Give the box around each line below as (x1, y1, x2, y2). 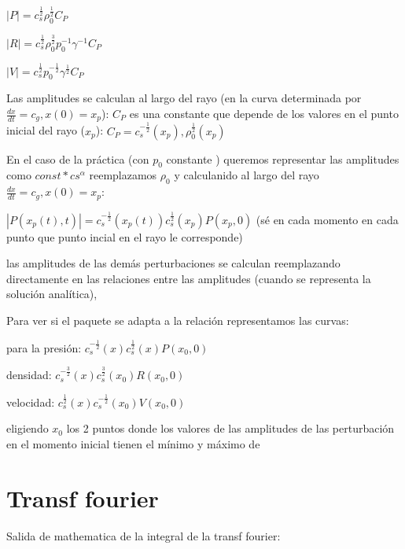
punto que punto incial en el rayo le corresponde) (6, 228, 243, 245)
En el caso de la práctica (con (6, 150, 149, 167)
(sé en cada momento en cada (256, 211, 399, 227)
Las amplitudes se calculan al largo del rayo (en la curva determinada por (6, 90, 362, 106)
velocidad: (6, 393, 55, 410)
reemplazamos (89, 167, 157, 183)
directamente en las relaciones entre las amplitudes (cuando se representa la (6, 270, 371, 286)
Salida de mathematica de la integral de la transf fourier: (6, 527, 281, 543)
